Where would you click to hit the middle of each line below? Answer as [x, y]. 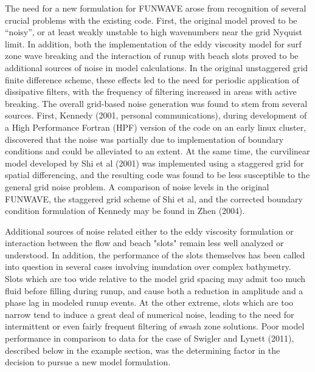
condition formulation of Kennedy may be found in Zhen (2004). [125, 211]
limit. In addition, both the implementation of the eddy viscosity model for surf [153, 43]
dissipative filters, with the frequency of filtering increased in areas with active [151, 91]
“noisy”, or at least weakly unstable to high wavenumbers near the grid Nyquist [154, 32]
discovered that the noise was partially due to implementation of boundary [144, 139]
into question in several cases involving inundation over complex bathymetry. [148, 267]
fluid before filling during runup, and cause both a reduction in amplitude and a [154, 290]
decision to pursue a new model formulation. [88, 362]
